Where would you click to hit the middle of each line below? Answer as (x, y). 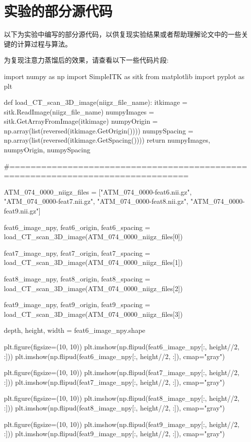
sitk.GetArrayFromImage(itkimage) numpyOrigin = (81, 121)
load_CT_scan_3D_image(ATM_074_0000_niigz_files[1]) (94, 262)
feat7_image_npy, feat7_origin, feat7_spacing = (77, 253)
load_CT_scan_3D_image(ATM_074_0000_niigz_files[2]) (94, 288)
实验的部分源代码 (58, 11)
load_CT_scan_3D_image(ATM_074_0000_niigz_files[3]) (94, 314)
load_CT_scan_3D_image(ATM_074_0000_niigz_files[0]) (94, 237)
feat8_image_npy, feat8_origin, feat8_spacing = (77, 278)
